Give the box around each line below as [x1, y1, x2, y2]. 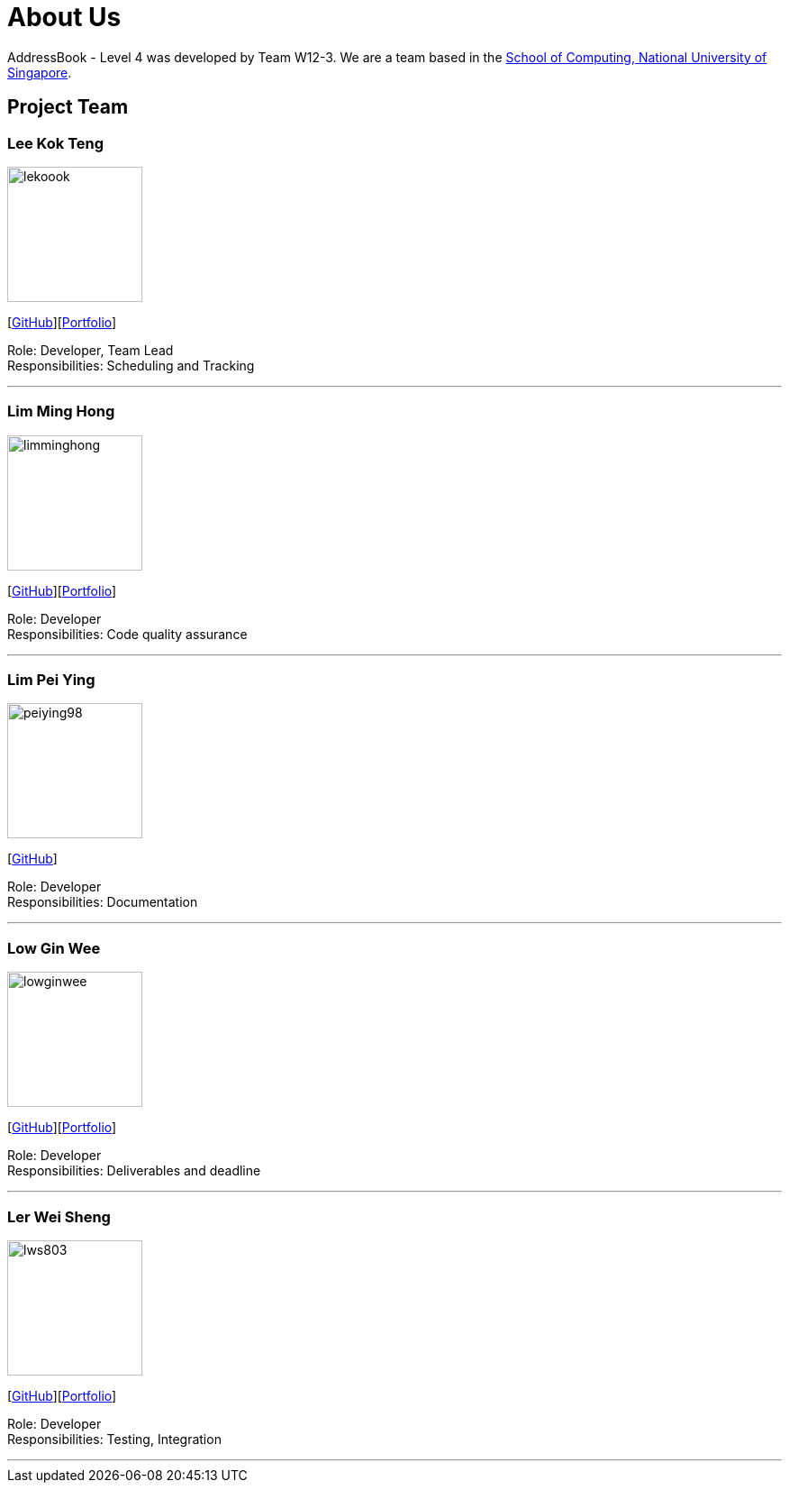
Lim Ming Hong [7, 402, 115, 421]
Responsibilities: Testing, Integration [7, 1431, 222, 1447]
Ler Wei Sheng [7, 1207, 111, 1226]
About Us [7, 2, 122, 32]
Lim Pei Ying [7, 671, 95, 690]
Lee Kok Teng [7, 133, 104, 152]
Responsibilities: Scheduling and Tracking [7, 357, 255, 373]
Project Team [7, 96, 129, 119]
